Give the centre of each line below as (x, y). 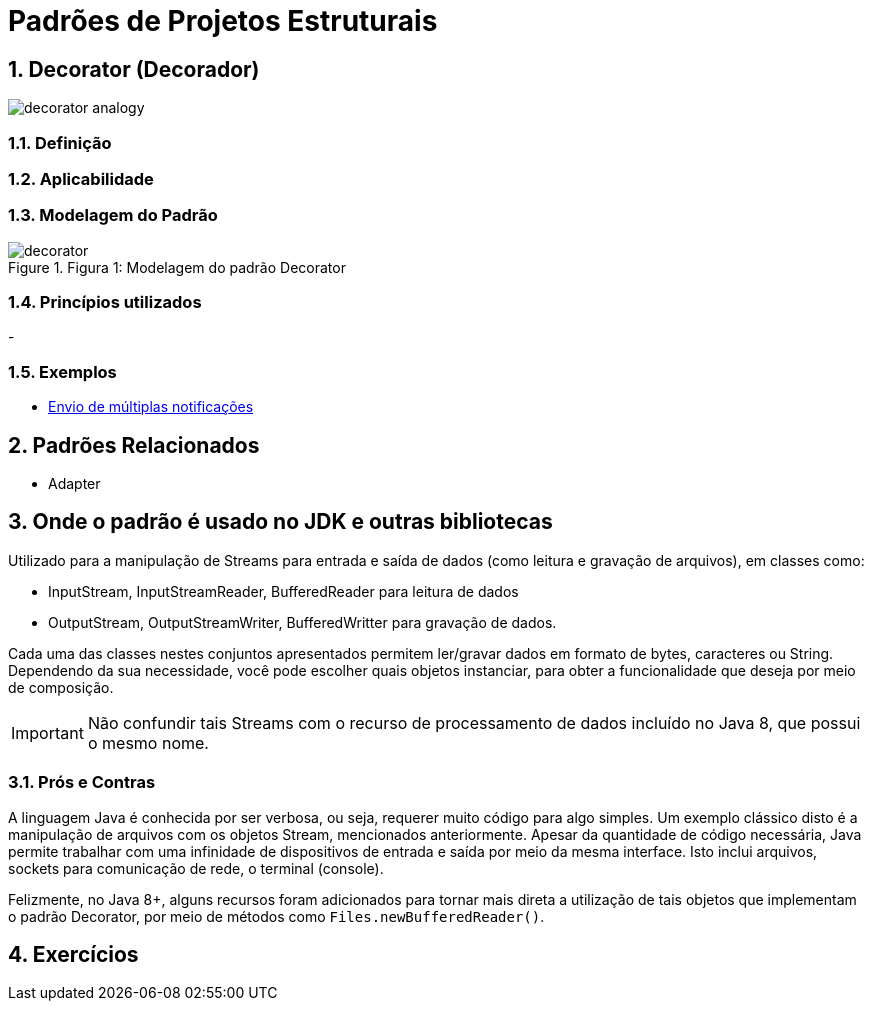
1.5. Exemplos (62, 371)
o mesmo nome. (148, 742)
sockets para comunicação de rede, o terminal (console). (196, 868)
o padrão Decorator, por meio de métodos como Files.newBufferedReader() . (276, 916)
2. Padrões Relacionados (134, 445)
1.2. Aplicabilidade (81, 178)
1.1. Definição (60, 142)
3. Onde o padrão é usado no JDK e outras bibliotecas (280, 522)
